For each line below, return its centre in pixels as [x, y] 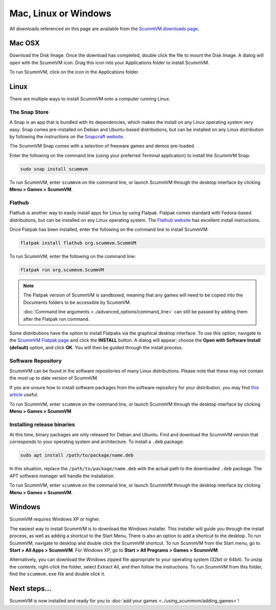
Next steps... [31, 589]
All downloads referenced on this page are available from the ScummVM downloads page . [104, 29]
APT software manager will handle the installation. [62, 476]
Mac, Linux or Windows [61, 13]
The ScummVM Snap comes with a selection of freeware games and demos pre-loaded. [102, 146]
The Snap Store [29, 112]
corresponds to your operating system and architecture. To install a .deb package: [97, 442]
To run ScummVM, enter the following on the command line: [73, 257]
